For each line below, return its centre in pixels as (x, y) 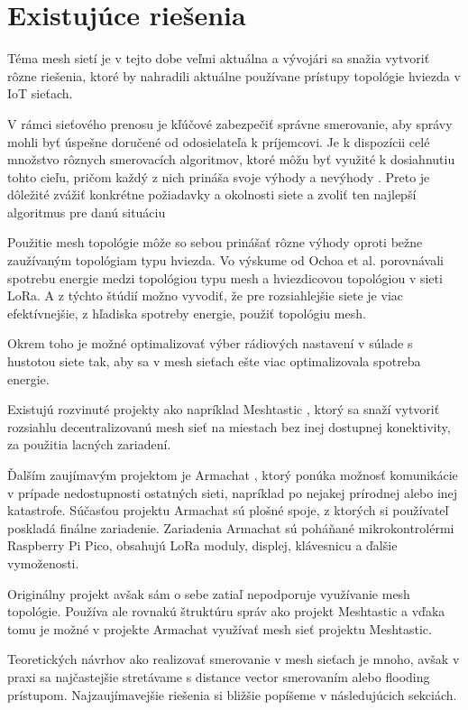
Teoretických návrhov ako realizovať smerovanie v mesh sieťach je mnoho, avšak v (234, 659)
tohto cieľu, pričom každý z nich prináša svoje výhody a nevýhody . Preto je (219, 176)
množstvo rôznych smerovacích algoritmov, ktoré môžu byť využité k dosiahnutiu (231, 159)
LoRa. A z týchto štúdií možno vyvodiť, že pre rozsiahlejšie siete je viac (205, 295)
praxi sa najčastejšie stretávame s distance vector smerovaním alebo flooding (219, 676)
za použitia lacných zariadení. (89, 444)
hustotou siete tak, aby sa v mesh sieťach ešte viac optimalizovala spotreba (214, 361)
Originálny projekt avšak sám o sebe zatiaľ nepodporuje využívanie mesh (209, 593)
